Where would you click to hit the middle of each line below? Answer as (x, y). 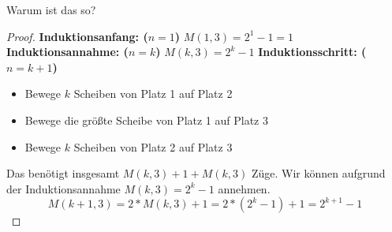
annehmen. (244, 188)
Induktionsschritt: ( (312, 52)
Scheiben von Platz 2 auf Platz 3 (153, 146)
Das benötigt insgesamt (63, 173)
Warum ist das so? (51, 9)
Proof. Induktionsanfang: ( (77, 36)
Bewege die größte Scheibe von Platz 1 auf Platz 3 (146, 120)
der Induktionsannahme (63, 188)
